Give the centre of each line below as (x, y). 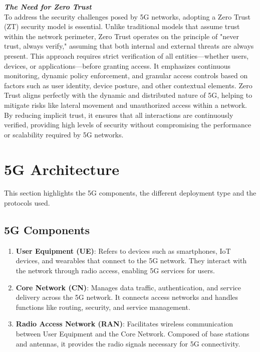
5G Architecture (62, 169)
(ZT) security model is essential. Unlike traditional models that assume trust (122, 26)
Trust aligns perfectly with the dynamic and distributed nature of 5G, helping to (128, 95)
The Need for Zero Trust (48, 7)
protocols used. (27, 203)
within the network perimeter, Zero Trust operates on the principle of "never (121, 36)
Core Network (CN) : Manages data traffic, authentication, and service (128, 287)
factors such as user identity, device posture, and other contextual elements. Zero (128, 85)
